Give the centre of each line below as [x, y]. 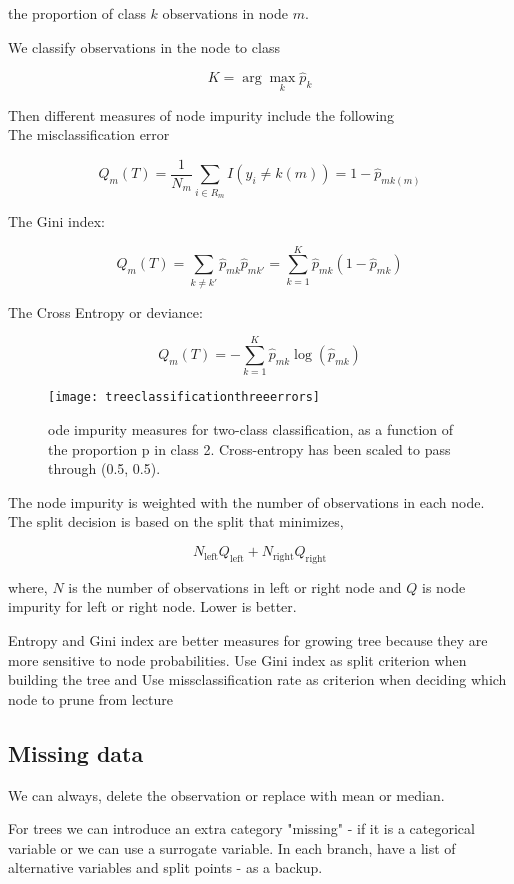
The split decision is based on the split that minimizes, [176, 521]
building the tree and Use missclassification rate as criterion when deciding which [257, 679]
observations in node [225, 13]
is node [443, 586]
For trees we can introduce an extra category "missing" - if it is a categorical [241, 828]
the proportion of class [77, 13]
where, [28, 586]
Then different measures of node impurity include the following [201, 114]
